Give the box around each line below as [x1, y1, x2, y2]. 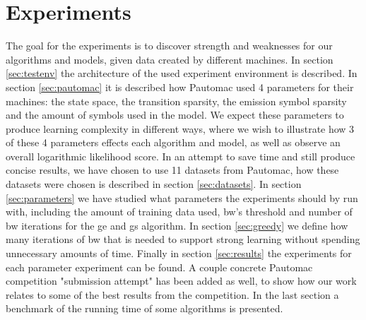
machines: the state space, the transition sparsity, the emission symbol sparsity [6, 93, 347, 108]
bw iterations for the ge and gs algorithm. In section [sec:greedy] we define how [6, 218, 348, 232]
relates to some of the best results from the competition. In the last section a [6, 287, 339, 302]
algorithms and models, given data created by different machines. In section [6, 52, 333, 66]
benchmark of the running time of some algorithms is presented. [6, 301, 283, 316]
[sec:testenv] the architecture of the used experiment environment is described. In [6, 66, 358, 81]
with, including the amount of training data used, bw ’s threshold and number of [6, 204, 353, 219]
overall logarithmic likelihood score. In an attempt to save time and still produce [6, 148, 355, 163]
